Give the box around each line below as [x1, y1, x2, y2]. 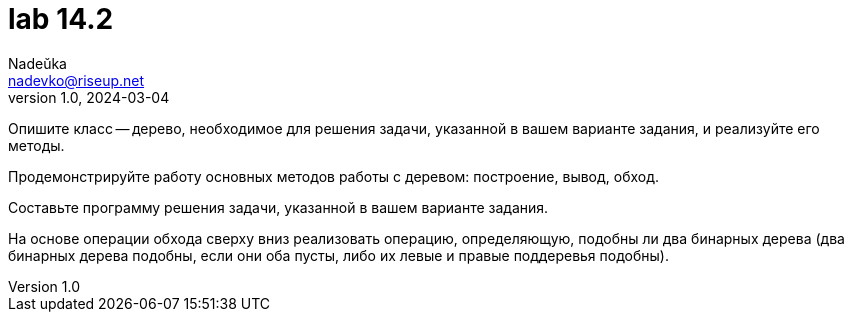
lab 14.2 [8, 2, 114, 36]
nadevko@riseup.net [8, 71, 145, 89]
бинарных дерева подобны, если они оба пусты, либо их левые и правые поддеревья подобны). [8, 246, 669, 264]
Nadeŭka [8, 54, 67, 72]
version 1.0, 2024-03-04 [8, 88, 170, 106]
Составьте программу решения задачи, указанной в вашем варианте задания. [8, 198, 549, 216]
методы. [8, 136, 65, 154]
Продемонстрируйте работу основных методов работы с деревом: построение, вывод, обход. [8, 167, 660, 185]
